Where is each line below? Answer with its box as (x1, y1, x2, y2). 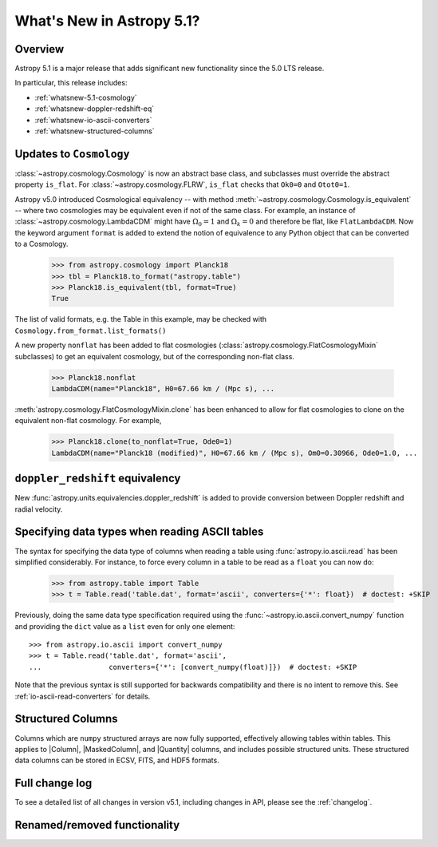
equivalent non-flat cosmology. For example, (14, 416, 162, 425)
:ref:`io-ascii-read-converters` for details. (14, 691, 151, 701)
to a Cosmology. (14, 239, 69, 249)
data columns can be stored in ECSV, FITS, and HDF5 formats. (14, 755, 219, 766)
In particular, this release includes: (14, 78, 128, 88)
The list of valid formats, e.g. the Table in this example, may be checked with (14, 315, 267, 324)
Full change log (14, 777, 93, 790)
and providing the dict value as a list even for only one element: (14, 621, 235, 631)
